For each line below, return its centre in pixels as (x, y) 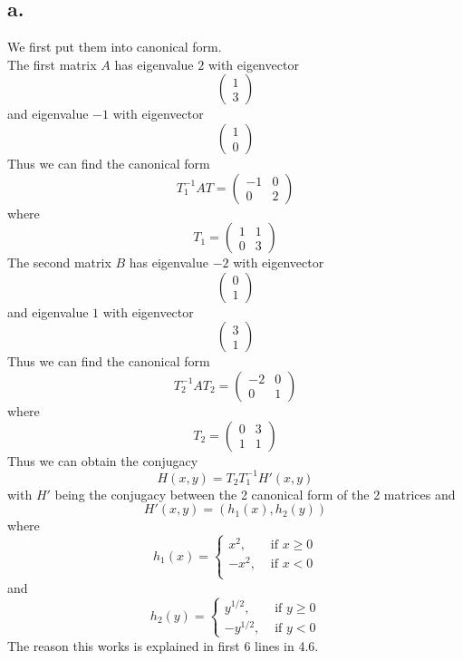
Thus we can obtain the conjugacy (103, 460)
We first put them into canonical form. (115, 47)
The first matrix (52, 64)
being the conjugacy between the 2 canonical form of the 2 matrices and (255, 494)
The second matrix (59, 262)
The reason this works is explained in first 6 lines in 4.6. (163, 645)
